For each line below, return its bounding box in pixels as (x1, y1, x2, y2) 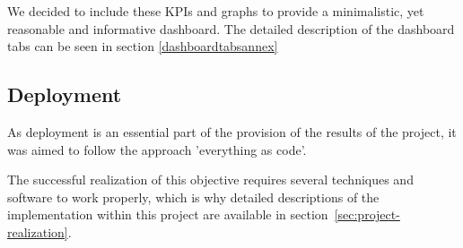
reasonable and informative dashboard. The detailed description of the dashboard (7, 19, 455, 38)
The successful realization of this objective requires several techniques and (7, 170, 414, 189)
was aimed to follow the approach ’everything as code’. (7, 140, 307, 158)
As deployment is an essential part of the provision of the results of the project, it (7, 122, 457, 141)
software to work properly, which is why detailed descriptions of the (7, 187, 380, 206)
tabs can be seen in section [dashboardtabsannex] (7, 37, 278, 56)
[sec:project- (334, 205, 400, 224)
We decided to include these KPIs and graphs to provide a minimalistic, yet (7, 2, 424, 20)
